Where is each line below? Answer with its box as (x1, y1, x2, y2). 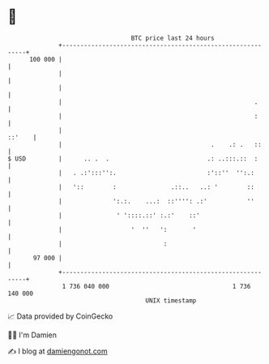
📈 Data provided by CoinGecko (7, 311, 113, 321)
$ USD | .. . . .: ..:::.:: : (7, 154, 258, 163)
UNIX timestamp (145, 296, 197, 305)
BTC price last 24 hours (130, 34, 216, 42)
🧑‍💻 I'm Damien (7, 330, 58, 340)
